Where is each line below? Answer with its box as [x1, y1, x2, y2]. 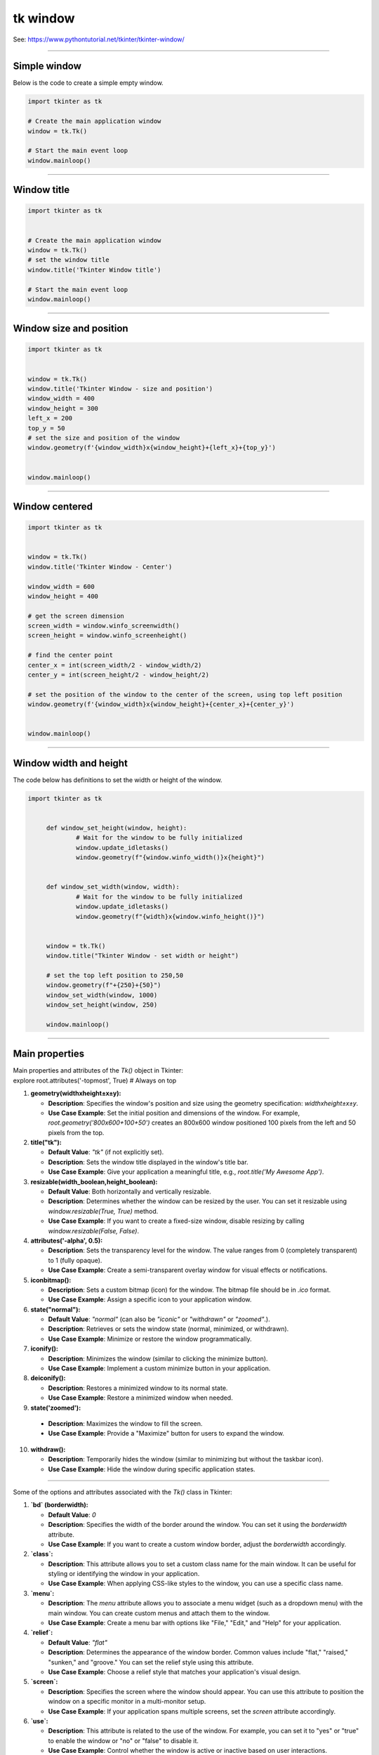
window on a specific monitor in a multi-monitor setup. [48, 1697, 206, 1706]
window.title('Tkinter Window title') [27, 265, 161, 274]
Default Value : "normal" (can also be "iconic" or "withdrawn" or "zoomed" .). [48, 1315, 270, 1323]
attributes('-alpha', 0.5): [30, 1236, 103, 1245]
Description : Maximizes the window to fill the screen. [48, 1419, 203, 1428]
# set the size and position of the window [27, 434, 180, 442]
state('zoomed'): [30, 1403, 81, 1412]
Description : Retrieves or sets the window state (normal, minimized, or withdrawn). [48, 1325, 289, 1333]
